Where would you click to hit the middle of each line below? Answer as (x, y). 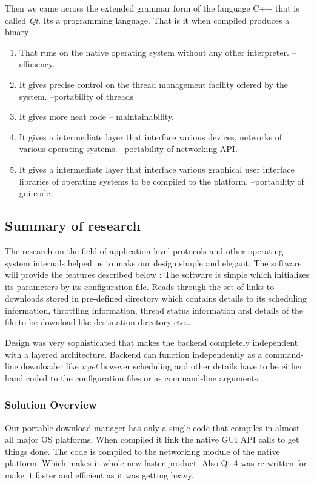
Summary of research (73, 226)
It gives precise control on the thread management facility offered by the (154, 84)
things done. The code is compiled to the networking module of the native (142, 451)
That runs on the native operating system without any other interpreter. (154, 52)
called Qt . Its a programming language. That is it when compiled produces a (147, 20)
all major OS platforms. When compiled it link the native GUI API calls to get (152, 439)
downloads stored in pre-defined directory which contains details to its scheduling (156, 298)
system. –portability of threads (76, 96)
